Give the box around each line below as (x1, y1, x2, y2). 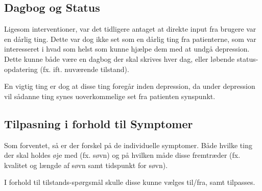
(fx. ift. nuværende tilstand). (40, 63, 129, 74)
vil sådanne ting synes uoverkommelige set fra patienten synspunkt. (4, 90, 216, 101)
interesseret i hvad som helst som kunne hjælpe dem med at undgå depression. (4, 43, 250, 54)
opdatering (4, 63, 38, 74)
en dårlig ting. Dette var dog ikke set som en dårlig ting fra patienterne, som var (4, 33, 256, 44)
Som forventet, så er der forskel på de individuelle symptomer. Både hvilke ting (4, 139, 252, 150)
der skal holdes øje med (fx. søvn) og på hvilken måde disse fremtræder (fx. (4, 150, 241, 160)
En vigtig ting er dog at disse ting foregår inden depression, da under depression (4, 81, 255, 91)
